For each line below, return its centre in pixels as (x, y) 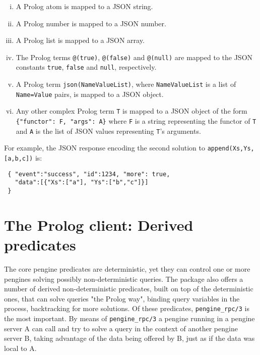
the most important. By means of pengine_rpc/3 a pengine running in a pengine (129, 318)
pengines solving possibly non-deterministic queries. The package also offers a (124, 278)
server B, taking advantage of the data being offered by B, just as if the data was (129, 338)
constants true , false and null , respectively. (86, 67)
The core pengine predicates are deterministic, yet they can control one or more (127, 268)
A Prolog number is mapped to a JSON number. (91, 23)
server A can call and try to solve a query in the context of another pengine (121, 328)
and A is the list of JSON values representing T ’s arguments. (108, 131)
